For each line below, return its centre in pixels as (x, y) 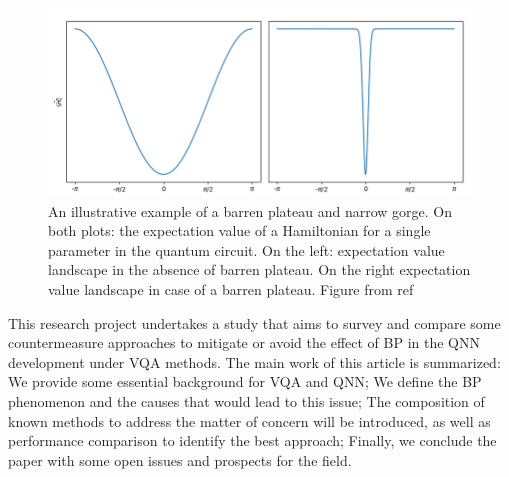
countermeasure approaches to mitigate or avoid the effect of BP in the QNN (244, 342)
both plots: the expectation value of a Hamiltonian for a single (239, 230)
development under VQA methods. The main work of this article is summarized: (254, 361)
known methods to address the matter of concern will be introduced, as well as (249, 420)
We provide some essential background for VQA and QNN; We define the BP (245, 381)
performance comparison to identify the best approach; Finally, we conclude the (252, 440)
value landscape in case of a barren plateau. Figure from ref (231, 289)
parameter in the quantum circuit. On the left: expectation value (246, 249)
